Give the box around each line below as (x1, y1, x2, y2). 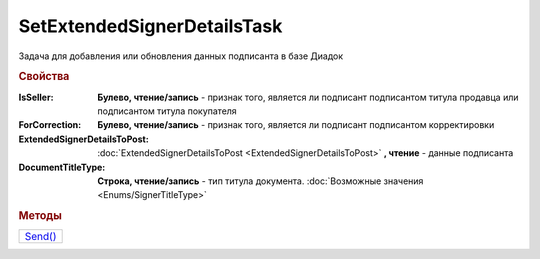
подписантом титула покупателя (97, 105, 237, 117)
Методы (18, 209, 62, 223)
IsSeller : (18, 91, 54, 103)
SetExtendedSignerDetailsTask (18, 15, 283, 37)
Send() (24, 230, 57, 244)
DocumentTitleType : (18, 161, 106, 173)
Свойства (18, 70, 70, 84)
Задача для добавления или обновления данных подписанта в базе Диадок (18, 50, 344, 62)
